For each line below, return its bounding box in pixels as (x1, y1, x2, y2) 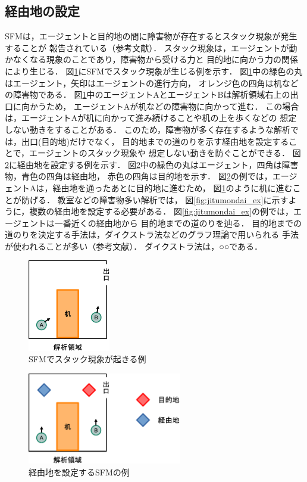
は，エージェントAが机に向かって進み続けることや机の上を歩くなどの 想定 (5, 111, 297, 124)
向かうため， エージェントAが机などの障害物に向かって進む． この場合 (21, 99, 299, 112)
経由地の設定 (5, 2, 80, 20)
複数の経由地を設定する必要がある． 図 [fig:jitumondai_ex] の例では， (29, 205, 294, 217)
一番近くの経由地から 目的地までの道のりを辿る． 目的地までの (54, 216, 302, 229)
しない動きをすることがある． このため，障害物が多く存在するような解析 (5, 123, 290, 135)
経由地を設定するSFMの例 (29, 465, 130, 478)
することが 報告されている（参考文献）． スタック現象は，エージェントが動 (5, 41, 297, 54)
